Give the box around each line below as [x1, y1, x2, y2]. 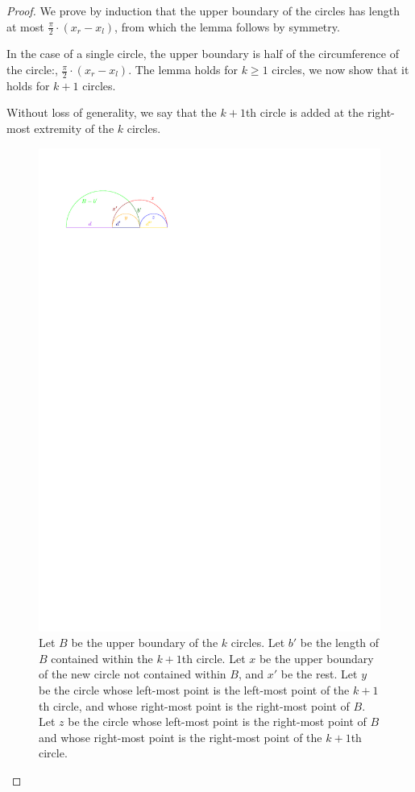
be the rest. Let [280, 666, 358, 682]
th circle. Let [181, 649, 246, 666]
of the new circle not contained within [39, 666, 226, 682]
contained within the [51, 649, 153, 666]
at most [6, 18, 44, 35]
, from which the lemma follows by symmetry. [114, 18, 340, 35]
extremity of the [34, 120, 114, 137]
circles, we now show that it [272, 61, 409, 78]
